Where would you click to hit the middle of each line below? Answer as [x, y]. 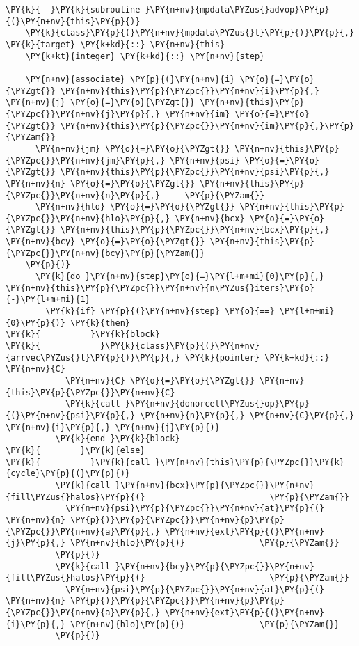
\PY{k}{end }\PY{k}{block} [118, 439]
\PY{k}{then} [100, 323]
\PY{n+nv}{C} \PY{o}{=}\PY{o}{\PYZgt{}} [160, 381]
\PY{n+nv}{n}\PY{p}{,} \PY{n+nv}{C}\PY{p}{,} [247, 415]
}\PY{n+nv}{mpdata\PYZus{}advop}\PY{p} [237, 10]
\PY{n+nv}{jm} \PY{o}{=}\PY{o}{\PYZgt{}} [133, 149]
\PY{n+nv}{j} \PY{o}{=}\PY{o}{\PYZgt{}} [101, 103]
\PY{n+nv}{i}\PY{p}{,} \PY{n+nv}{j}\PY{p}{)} [113, 427]
